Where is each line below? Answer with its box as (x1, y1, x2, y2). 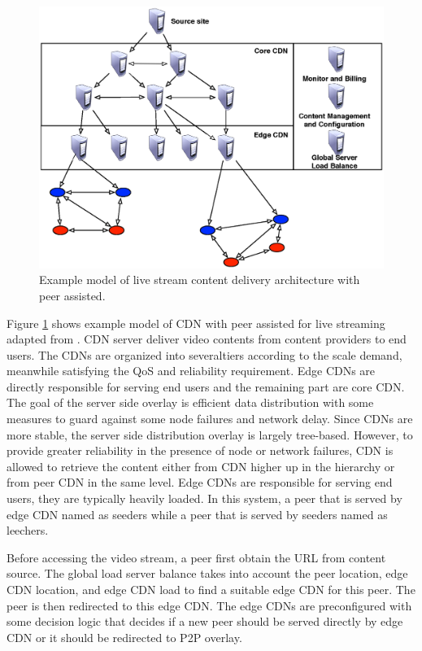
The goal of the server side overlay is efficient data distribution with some (7, 394, 374, 411)
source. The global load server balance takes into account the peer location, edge (7, 565, 408, 582)
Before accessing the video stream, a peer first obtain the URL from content (7, 548, 386, 566)
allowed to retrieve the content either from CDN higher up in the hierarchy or (7, 457, 395, 474)
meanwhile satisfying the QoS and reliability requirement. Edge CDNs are (7, 362, 376, 379)
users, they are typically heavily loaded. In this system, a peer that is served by (7, 490, 402, 507)
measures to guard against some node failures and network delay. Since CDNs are (7, 410, 413, 427)
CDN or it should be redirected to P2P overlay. (7, 628, 242, 645)
